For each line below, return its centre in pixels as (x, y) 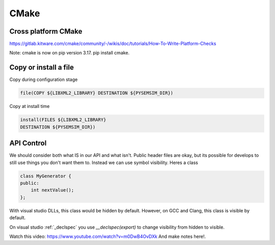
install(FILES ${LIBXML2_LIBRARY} (63, 120)
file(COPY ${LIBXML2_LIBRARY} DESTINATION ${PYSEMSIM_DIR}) (97, 93)
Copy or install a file (42, 67)
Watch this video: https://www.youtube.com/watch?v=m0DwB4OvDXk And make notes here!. (108, 236)
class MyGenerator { (46, 176)
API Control (28, 143)
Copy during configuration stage (44, 79)
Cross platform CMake (46, 31)
